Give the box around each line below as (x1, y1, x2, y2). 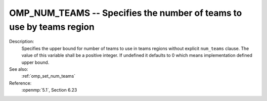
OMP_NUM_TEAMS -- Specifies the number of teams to (9, 7, 242, 18)
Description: (9, 39, 34, 45)
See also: (9, 66, 28, 72)
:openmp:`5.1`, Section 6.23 (21, 87, 77, 93)
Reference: (9, 80, 32, 86)
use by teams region (9, 21, 95, 32)
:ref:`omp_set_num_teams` (21, 73, 76, 79)
